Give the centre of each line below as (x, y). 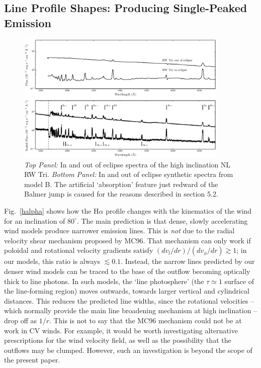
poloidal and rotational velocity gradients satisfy (79, 250)
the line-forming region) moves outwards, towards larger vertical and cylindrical (127, 291)
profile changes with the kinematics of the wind (179, 211)
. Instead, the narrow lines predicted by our (188, 261)
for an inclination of (35, 220)
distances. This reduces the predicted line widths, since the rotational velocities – (129, 300)
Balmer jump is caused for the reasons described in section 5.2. (121, 194)
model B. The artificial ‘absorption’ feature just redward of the (121, 184)
